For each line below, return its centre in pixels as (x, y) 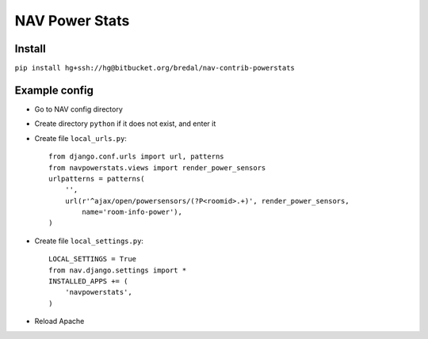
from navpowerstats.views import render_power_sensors (157, 168)
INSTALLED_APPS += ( (88, 282)
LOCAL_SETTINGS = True (93, 259)
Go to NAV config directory (78, 109)
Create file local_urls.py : (80, 138)
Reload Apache (59, 322)
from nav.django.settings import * (118, 270)
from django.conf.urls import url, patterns (137, 157)
